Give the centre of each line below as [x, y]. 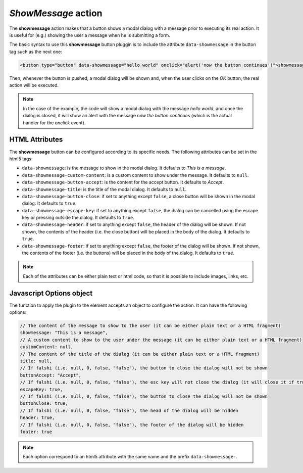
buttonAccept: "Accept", [51, 375]
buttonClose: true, [44, 404]
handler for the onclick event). [54, 123]
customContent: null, [47, 347]
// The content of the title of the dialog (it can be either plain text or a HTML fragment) [140, 354]
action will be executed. [34, 85]
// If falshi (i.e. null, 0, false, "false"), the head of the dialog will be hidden [129, 410]
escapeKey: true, [41, 389]
